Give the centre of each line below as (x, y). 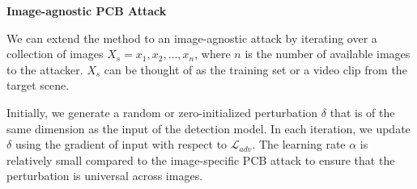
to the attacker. (45, 69)
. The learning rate (299, 144)
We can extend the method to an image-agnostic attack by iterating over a (192, 38)
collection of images (55, 54)
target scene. (38, 85)
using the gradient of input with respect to (121, 144)
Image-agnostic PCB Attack (87, 10)
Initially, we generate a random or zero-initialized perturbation (162, 112)
